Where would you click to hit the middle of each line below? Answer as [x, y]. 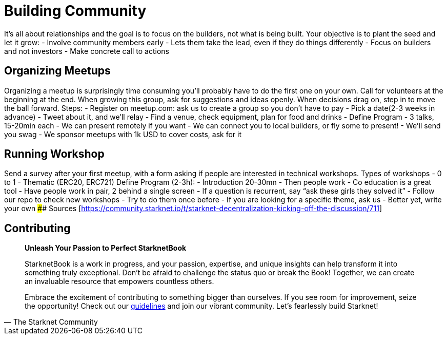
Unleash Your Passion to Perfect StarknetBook [106, 248]
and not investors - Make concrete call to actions [87, 51]
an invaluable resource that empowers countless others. [119, 281]
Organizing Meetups [57, 71]
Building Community [75, 11]
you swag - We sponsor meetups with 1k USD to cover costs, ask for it [123, 134]
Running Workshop [54, 154]
